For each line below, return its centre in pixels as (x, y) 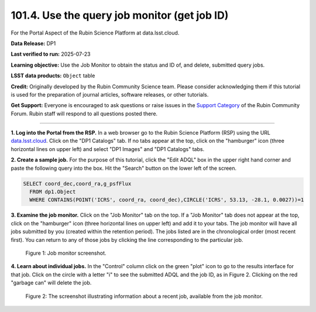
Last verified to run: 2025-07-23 (51, 54)
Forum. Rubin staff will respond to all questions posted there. (84, 114)
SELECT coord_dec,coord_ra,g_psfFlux (77, 184)
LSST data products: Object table (53, 76)
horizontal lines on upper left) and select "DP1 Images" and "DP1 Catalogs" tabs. (108, 149)
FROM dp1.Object (53, 192)
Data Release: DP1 (33, 43)
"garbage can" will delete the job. (51, 283)
